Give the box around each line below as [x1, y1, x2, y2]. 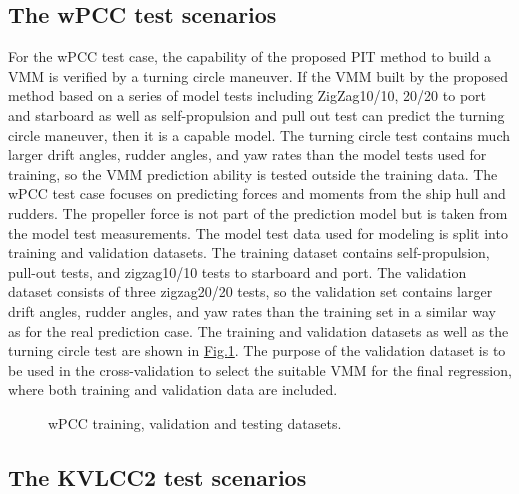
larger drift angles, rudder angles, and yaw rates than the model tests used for [8, 144, 487, 165]
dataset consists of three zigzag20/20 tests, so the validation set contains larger [8, 281, 493, 302]
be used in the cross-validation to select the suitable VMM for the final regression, [8, 359, 512, 380]
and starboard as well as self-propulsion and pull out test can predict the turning [8, 104, 505, 125]
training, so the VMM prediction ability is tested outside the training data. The [8, 163, 498, 184]
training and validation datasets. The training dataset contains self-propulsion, [8, 242, 490, 263]
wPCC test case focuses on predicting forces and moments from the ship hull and [8, 183, 506, 204]
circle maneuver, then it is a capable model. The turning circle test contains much [8, 124, 511, 145]
